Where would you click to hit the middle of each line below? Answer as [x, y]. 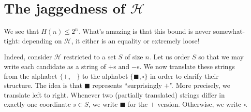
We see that [22, 31]
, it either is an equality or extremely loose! [135, 40]
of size [134, 57]
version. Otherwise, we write [199, 104]
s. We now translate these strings [186, 66]
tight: [12, 40]
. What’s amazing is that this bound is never [145, 31]
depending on [42, 40]
